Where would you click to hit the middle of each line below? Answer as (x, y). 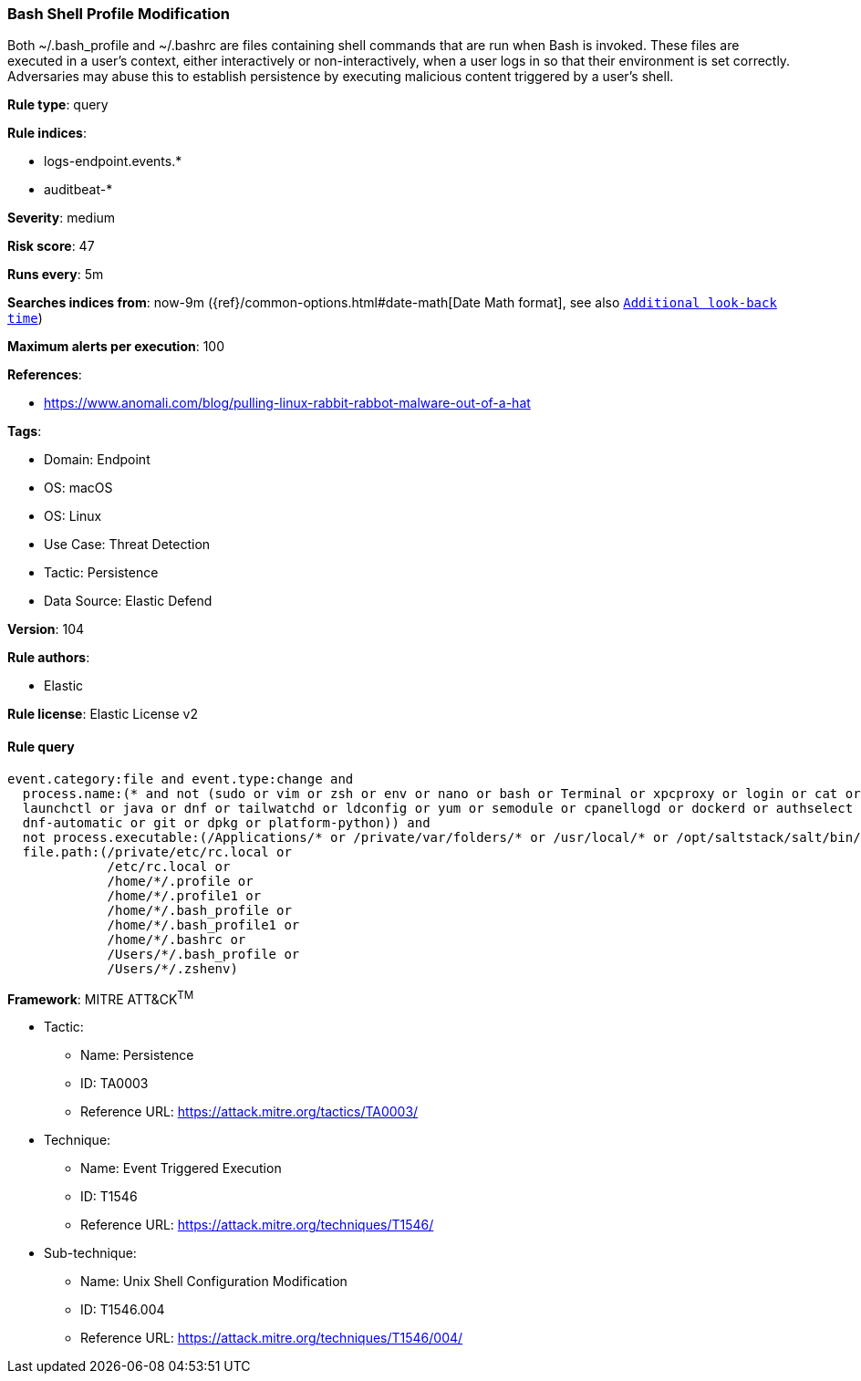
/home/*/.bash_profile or (199, 910)
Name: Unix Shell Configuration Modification (214, 1282)
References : (45, 375)
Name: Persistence (137, 1055)
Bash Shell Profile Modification (119, 14)
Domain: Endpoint (97, 460)
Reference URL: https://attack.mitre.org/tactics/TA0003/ (249, 1112)
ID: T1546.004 (123, 1310)
